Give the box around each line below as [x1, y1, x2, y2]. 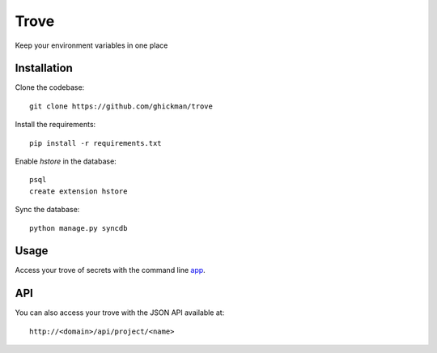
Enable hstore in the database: [15, 156, 117, 166]
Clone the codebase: [15, 83, 85, 92]
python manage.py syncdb [29, 223, 128, 232]
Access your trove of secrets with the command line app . [15, 266, 206, 275]
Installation [15, 62, 73, 75]
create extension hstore [29, 186, 128, 196]
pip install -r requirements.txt [29, 138, 162, 147]
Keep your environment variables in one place [15, 40, 168, 50]
